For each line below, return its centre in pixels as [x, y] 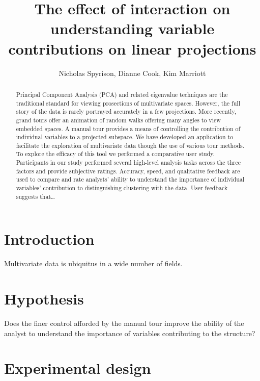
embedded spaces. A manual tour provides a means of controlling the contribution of [128, 128]
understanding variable [132, 28]
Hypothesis [44, 299]
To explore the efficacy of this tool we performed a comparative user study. [115, 154]
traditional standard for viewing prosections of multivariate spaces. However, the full [128, 103]
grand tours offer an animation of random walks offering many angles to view [118, 120]
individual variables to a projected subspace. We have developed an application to [125, 137]
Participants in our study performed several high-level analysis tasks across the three [128, 162]
